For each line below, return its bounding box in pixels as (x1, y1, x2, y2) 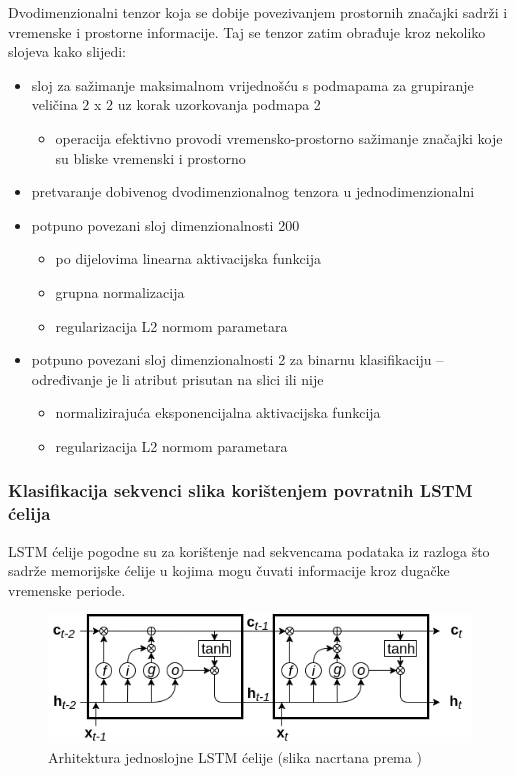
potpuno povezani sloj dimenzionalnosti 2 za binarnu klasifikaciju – (31, 349, 444, 370)
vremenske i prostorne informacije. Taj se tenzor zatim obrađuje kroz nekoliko (8, 21, 486, 42)
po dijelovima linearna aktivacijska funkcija (55, 248, 321, 269)
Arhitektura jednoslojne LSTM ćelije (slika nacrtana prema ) (48, 746, 422, 767)
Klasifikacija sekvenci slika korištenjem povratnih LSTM (8, 478, 473, 503)
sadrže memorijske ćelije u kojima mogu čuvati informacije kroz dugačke (8, 560, 450, 581)
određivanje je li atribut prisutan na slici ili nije (31, 368, 324, 389)
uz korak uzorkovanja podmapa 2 (117, 94, 321, 115)
